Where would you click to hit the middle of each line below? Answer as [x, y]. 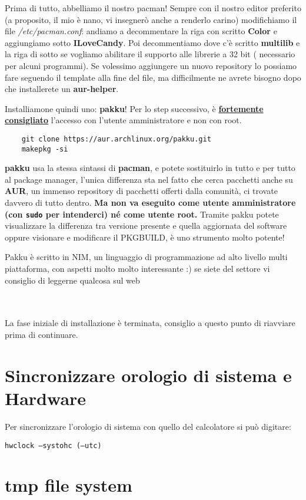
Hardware [46, 398]
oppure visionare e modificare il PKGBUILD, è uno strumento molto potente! [145, 237]
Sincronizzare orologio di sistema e [148, 375]
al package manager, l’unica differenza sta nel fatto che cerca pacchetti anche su [149, 179]
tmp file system [69, 485]
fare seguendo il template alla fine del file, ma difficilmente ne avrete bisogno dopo [153, 77]
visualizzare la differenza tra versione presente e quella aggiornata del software [146, 226]
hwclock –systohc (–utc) [53, 445]
